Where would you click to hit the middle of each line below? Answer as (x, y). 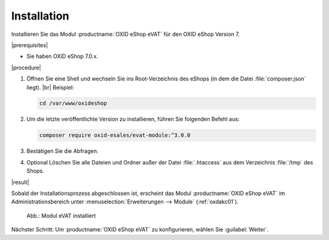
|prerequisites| (30, 45)
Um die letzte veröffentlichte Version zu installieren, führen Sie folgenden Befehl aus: (133, 119)
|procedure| (26, 68)
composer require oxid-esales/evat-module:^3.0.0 (115, 135)
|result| (20, 182)
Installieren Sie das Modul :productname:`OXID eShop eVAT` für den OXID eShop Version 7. (126, 34)
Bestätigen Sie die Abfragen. (62, 151)
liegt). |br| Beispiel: (50, 87)
